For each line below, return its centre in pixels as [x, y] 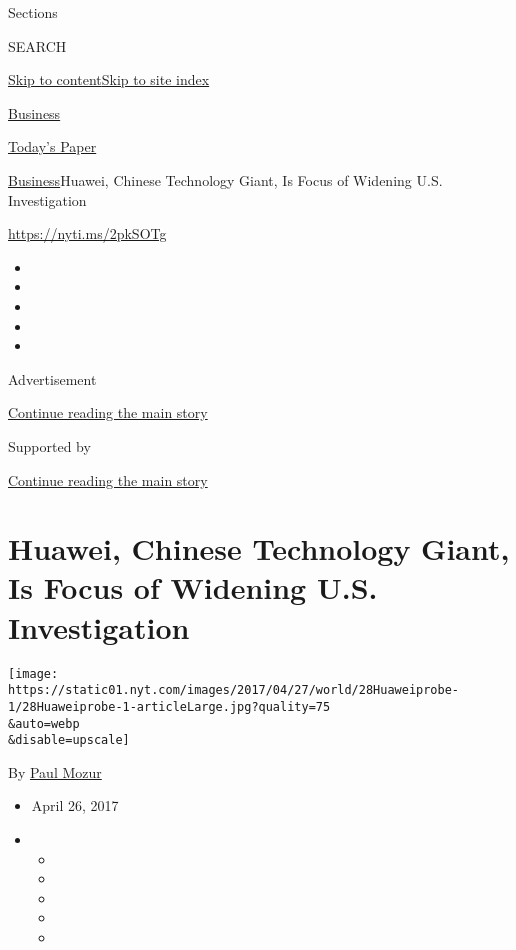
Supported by [49, 445]
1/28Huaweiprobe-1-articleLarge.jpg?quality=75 [169, 706]
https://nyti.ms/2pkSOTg [87, 233]
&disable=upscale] [69, 740]
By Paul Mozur [55, 771]
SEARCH [37, 45]
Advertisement [52, 378]
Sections [33, 12]
